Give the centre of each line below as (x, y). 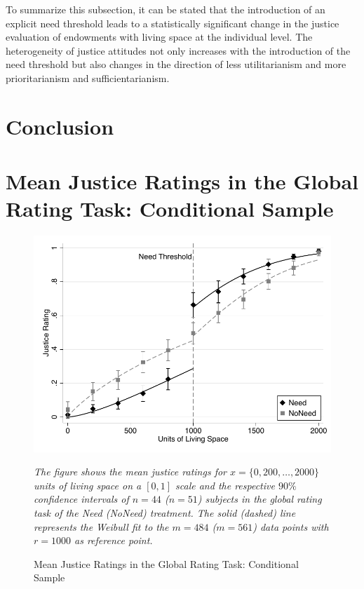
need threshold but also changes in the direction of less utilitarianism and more (176, 64)
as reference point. (113, 540)
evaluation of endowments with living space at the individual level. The (159, 37)
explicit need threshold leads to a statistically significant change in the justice (173, 23)
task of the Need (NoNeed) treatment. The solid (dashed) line (165, 512)
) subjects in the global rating (259, 499)
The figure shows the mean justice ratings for (130, 472)
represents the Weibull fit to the (101, 526)
